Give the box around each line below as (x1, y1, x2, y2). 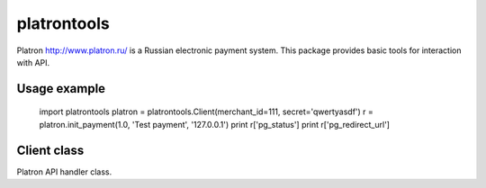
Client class (16, 142, 85, 157)
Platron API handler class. (16, 166, 112, 177)
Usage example (16, 81, 106, 96)
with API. (16, 57, 50, 67)
